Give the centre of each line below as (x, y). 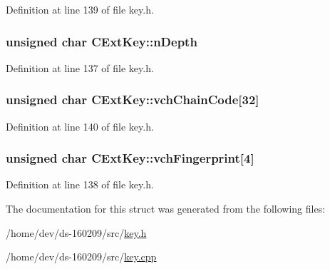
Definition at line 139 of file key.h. (80, 9)
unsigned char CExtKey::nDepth (102, 41)
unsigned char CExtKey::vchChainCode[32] (133, 100)
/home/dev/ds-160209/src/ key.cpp (81, 257)
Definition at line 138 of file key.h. (80, 184)
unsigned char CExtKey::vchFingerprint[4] (130, 158)
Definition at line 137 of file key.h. (80, 67)
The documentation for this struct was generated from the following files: (166, 209)
